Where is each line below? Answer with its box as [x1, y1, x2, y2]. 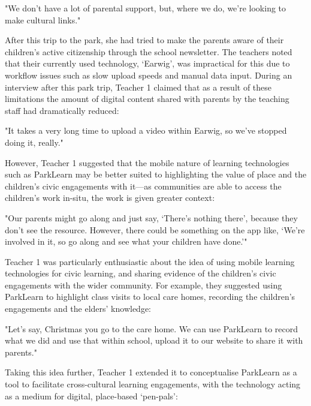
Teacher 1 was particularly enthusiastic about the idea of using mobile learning [5, 255, 295, 267]
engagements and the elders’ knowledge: [5, 302, 152, 315]
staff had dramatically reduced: [5, 104, 119, 116]
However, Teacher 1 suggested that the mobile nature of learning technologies [5, 156, 289, 169]
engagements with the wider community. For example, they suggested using [5, 278, 282, 291]
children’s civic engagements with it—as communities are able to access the [5, 179, 282, 192]
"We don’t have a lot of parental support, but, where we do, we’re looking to [5, 2, 286, 14]
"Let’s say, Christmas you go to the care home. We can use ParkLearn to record [5, 322, 298, 335]
